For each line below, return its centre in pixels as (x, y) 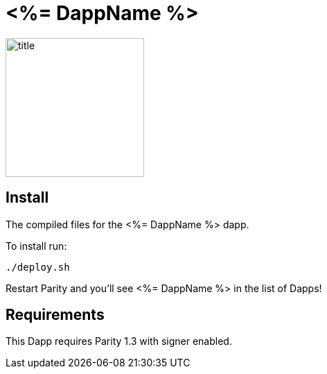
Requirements (55, 315)
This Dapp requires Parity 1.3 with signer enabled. (119, 341)
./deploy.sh (38, 267)
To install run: (36, 246)
